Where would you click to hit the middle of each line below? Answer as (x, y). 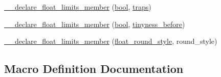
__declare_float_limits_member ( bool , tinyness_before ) (95, 24)
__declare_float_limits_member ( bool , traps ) (78, 7)
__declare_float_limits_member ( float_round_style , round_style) (111, 41)
